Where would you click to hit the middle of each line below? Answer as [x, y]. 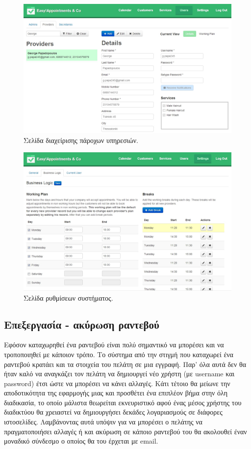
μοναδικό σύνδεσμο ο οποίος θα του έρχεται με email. [81, 441]
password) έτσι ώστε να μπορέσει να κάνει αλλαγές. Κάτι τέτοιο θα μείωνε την [117, 383]
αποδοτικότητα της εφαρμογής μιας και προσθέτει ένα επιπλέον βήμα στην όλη [116, 393]
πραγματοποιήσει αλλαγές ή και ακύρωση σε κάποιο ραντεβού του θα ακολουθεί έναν [125, 431]
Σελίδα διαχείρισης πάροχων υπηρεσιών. [81, 140]
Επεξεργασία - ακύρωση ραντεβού [82, 324]
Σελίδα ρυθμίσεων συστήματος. [68, 297]
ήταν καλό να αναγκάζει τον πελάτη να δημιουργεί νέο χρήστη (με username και [119, 374]
